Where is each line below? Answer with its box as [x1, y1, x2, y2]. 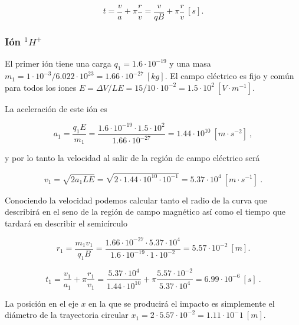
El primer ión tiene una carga [5, 57, 111, 70]
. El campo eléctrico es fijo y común [165, 70, 294, 82]
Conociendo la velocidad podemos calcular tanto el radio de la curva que [5, 193, 267, 206]
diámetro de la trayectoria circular [5, 308, 129, 321]
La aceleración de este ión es [5, 102, 107, 114]
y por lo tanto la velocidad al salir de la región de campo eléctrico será [5, 152, 260, 164]
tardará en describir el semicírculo [5, 216, 128, 229]
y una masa [169, 57, 211, 70]
